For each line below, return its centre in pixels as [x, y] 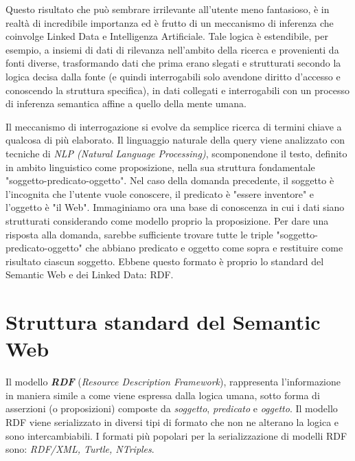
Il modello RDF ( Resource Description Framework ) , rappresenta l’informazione [173, 382]
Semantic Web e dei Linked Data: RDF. [90, 274]
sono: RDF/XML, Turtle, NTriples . [80, 449]
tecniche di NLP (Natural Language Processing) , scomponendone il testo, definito [176, 153]
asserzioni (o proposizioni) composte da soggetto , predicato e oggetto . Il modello [172, 408]
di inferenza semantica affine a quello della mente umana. [126, 103]
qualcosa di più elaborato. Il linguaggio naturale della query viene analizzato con [175, 140]
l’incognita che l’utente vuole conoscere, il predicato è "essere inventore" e [160, 193]
